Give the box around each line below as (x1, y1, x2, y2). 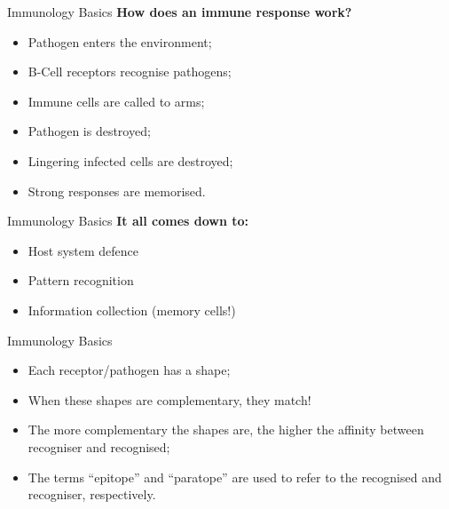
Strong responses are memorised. (28, 181, 206, 200)
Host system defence (28, 241, 139, 259)
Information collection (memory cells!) (28, 300, 236, 319)
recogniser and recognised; (28, 437, 170, 456)
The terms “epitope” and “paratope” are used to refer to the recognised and (28, 467, 442, 486)
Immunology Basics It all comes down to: (7, 211, 249, 230)
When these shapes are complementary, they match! (28, 390, 311, 409)
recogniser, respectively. (28, 485, 156, 504)
